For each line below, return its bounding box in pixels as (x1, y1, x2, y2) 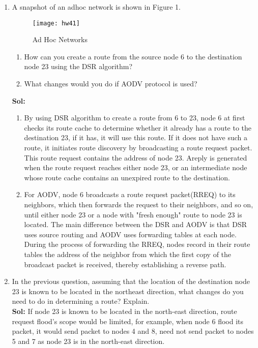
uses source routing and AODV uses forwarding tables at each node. (24, 229, 237, 239)
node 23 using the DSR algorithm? (24, 61, 133, 72)
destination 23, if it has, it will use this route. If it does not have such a (24, 132, 247, 143)
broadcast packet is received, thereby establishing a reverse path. (24, 259, 226, 269)
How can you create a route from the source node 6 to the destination (24, 51, 242, 61)
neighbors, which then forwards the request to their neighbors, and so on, (24, 199, 253, 209)
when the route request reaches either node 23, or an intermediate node (24, 162, 247, 173)
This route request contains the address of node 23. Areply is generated (24, 152, 247, 163)
